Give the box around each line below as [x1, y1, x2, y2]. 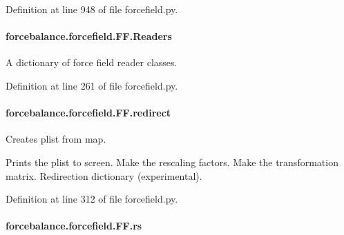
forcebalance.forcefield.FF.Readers [6, 29, 172, 43]
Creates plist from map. [6, 132, 106, 146]
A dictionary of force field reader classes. [6, 55, 178, 70]
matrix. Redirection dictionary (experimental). [6, 168, 202, 183]
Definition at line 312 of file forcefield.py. [6, 192, 178, 206]
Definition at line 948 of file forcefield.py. [6, 2, 178, 16]
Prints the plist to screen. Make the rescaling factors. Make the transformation [6, 154, 338, 169]
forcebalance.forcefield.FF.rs [6, 218, 142, 233]
